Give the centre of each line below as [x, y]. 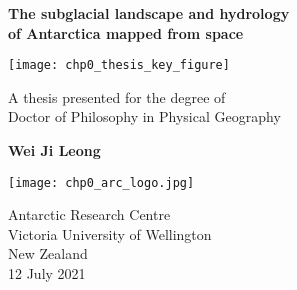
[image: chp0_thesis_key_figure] [119, 65]
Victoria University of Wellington [110, 233]
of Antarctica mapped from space [126, 32]
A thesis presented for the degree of [117, 96]
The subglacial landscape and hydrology [149, 13]
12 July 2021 [47, 273]
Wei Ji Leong [54, 150]
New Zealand [48, 253]
